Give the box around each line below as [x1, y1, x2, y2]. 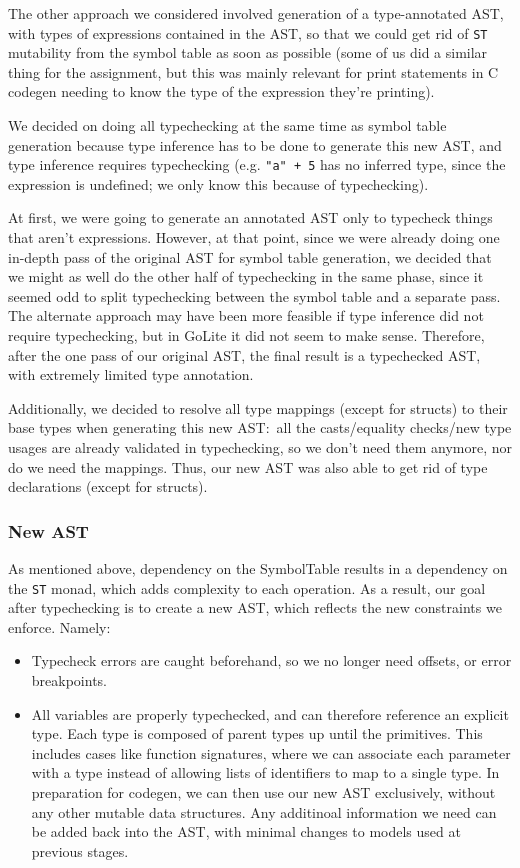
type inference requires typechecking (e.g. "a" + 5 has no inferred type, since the [8, 154, 506, 175]
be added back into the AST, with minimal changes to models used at [31, 821, 461, 842]
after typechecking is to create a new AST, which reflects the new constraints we [8, 597, 502, 618]
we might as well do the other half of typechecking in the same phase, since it [8, 266, 484, 287]
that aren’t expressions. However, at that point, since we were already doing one [8, 227, 500, 248]
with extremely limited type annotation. [8, 364, 254, 385]
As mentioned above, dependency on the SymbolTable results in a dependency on [8, 558, 508, 578]
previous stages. [31, 840, 129, 861]
